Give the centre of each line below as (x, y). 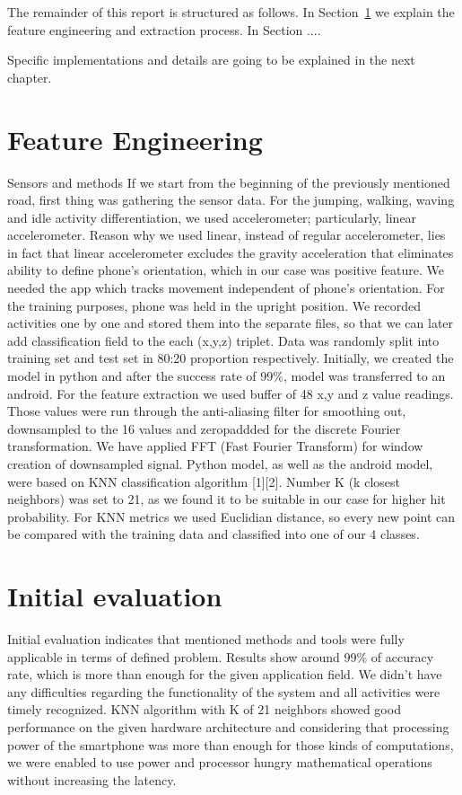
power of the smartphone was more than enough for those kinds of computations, (231, 744)
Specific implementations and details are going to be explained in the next (211, 60)
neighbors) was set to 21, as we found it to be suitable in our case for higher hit (227, 499)
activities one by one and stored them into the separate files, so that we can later (231, 323)
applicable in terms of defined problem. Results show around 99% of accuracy (221, 656)
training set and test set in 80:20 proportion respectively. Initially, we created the (231, 358)
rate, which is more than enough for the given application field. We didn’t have (225, 674)
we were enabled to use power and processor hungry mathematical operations (220, 762)
